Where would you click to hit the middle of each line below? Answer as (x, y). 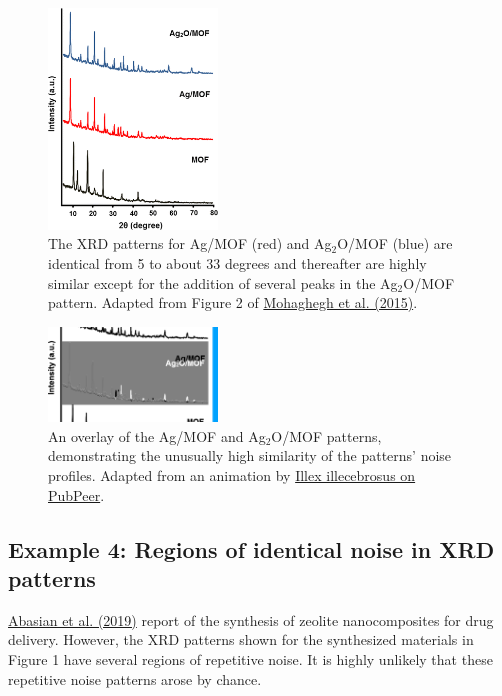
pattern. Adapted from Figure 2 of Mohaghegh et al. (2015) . (233, 302)
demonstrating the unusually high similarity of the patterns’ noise (250, 455)
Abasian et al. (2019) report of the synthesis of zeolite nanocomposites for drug (251, 619)
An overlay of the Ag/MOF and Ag (157, 435)
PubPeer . (76, 494)
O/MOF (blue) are (395, 243)
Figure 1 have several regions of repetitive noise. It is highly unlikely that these (250, 658)
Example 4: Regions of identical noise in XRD (251, 548)
